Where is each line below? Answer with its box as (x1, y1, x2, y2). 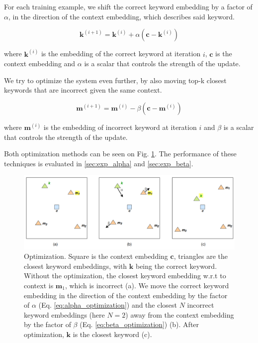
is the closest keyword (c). (73, 329, 152, 339)
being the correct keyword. (135, 260, 217, 271)
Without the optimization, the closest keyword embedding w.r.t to (24, 270, 226, 281)
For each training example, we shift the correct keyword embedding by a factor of (4, 1, 253, 11)
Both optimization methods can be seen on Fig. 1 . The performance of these (4, 148, 237, 159)
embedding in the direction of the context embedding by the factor (24, 290, 228, 300)
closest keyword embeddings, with (24, 260, 127, 271)
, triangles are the (173, 251, 228, 261)
